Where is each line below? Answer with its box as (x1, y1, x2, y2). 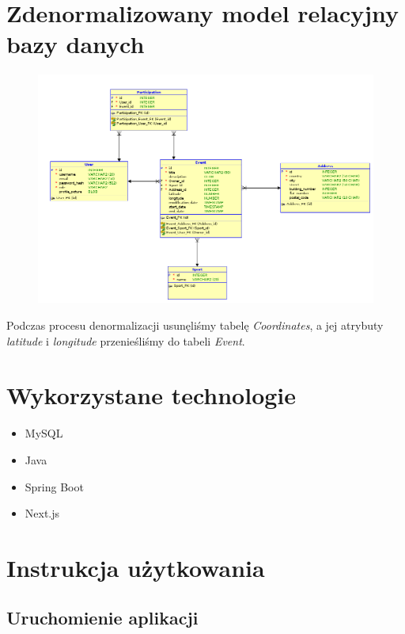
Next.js (25, 505, 60, 521)
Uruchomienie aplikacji (6, 605, 199, 630)
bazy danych (6, 28, 145, 60)
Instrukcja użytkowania (6, 551, 265, 583)
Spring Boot (25, 478, 84, 495)
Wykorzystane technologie (6, 379, 297, 411)
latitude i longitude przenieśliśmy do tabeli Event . (6, 332, 245, 349)
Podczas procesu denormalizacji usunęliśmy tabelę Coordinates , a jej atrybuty (6, 317, 384, 333)
